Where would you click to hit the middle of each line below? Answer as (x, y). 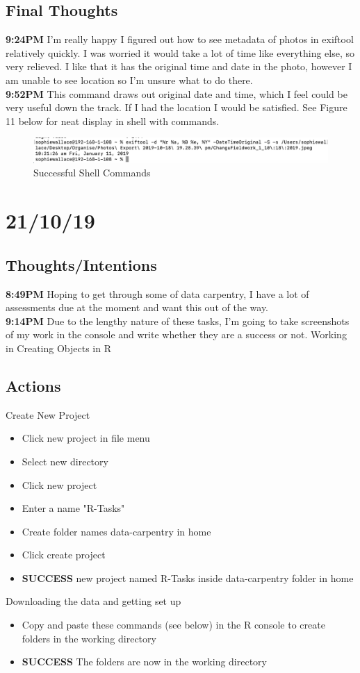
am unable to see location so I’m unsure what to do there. (129, 80)
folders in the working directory (89, 638)
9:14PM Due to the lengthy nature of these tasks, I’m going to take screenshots (178, 321)
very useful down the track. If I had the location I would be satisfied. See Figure (177, 107)
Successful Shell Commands (92, 173)
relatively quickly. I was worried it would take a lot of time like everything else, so (180, 52)
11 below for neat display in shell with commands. (113, 121)
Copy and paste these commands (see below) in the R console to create (173, 625)
